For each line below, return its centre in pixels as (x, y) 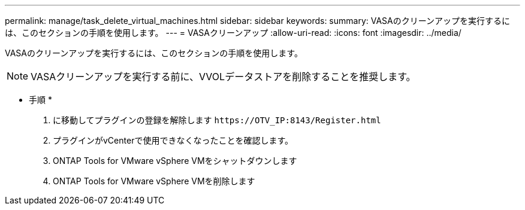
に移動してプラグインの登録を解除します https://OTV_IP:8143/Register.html (217, 120)
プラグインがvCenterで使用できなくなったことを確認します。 (173, 140)
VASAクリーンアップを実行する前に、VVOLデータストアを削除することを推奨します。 (223, 77)
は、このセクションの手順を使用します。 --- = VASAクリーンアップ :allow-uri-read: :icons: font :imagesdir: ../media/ (233, 33)
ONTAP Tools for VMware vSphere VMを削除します (154, 181)
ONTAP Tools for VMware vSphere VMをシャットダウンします (175, 161)
